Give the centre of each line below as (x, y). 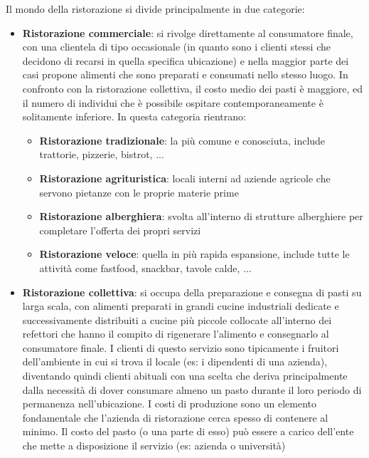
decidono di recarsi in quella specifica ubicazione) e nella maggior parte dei (186, 60)
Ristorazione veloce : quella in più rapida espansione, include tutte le (194, 254)
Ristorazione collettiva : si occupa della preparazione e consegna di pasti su (192, 292)
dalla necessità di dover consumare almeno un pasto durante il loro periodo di (192, 389)
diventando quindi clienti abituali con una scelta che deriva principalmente (185, 376)
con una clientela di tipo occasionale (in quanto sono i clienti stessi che (176, 47)
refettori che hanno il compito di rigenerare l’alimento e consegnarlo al (176, 334)
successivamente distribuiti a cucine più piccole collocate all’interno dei (177, 319)
